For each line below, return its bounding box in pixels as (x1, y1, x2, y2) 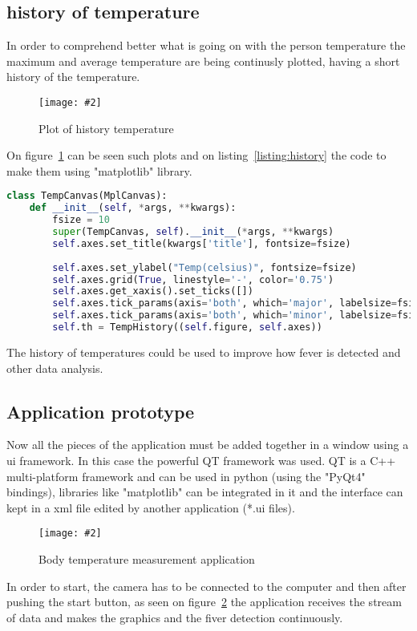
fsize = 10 (52, 214, 110, 226)
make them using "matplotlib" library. (6, 162, 192, 179)
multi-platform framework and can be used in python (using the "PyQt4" (6, 467, 366, 484)
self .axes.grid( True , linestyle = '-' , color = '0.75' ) (52, 273, 334, 285)
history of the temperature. (6, 68, 140, 85)
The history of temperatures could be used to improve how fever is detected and (6, 343, 401, 360)
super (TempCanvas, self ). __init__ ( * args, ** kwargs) (52, 226, 334, 238)
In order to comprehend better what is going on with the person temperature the (6, 37, 406, 54)
